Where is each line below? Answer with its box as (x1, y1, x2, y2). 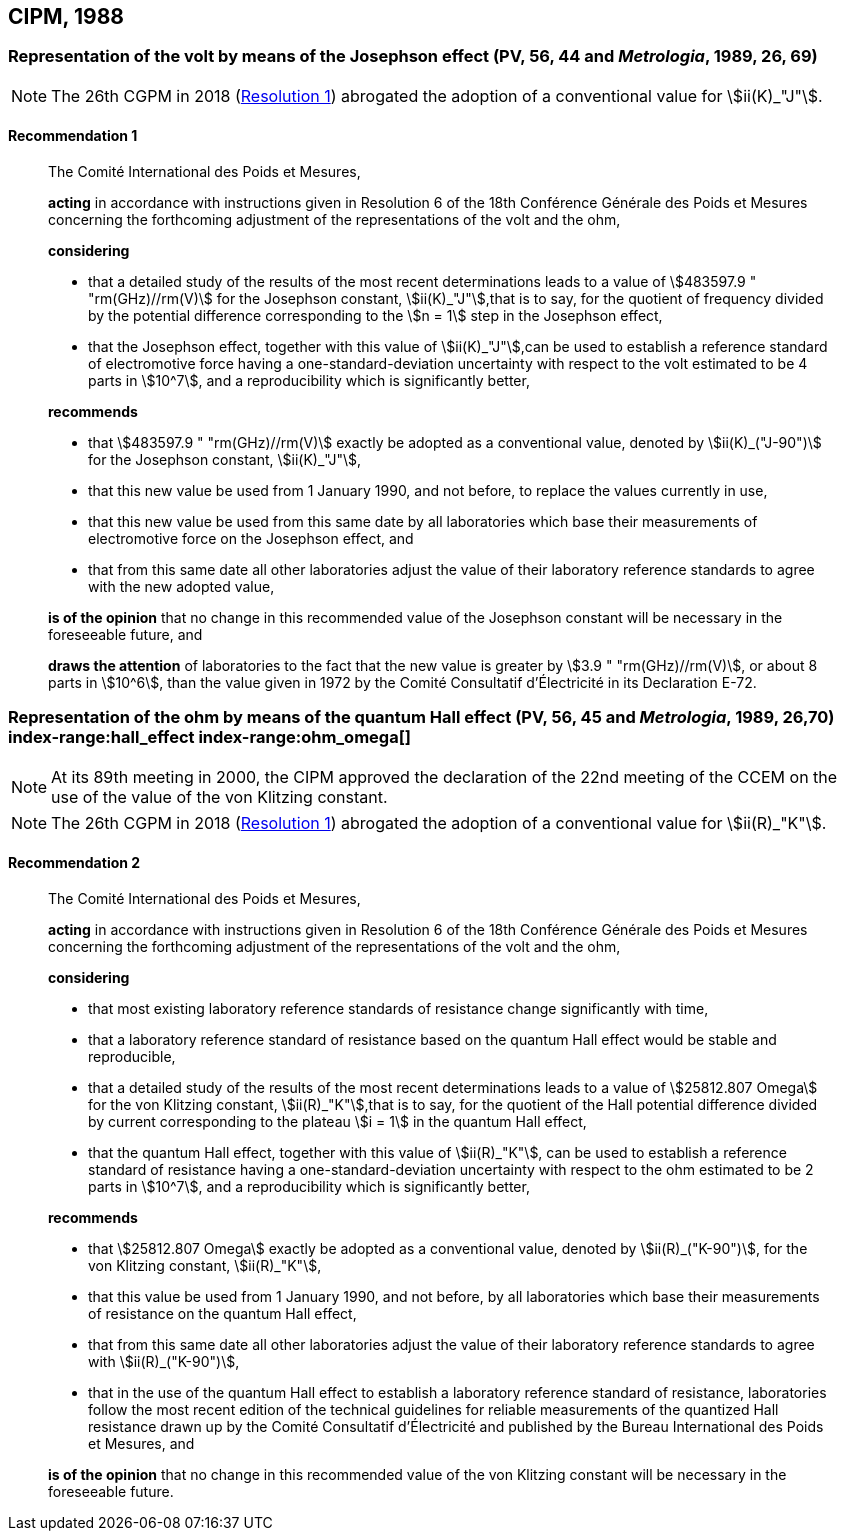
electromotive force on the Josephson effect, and (88, 530, 414, 548)
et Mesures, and (88, 1434, 195, 1452)
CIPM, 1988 (8, 4, 124, 29)
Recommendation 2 (8, 854, 141, 872)
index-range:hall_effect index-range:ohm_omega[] (8, 727, 411, 748)
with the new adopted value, (88, 578, 275, 596)
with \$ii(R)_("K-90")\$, (88, 1352, 240, 1370)
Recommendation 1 (8, 127, 138, 145)
